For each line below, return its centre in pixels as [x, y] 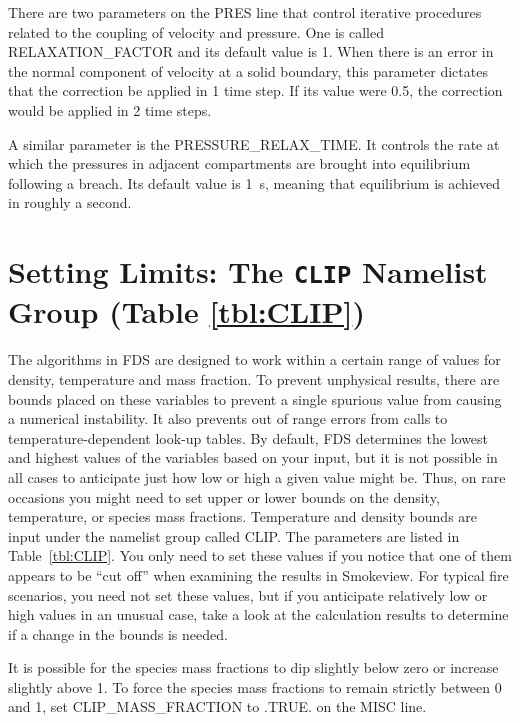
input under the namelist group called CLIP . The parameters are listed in [234, 535]
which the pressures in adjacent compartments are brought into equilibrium [239, 163]
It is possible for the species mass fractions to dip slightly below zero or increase [253, 667]
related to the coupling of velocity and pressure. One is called [196, 31]
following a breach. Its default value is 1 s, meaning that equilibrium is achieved [254, 182]
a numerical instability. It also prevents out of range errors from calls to [228, 418]
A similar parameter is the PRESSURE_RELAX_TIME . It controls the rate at [254, 143]
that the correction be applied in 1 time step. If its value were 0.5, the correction [255, 90]
